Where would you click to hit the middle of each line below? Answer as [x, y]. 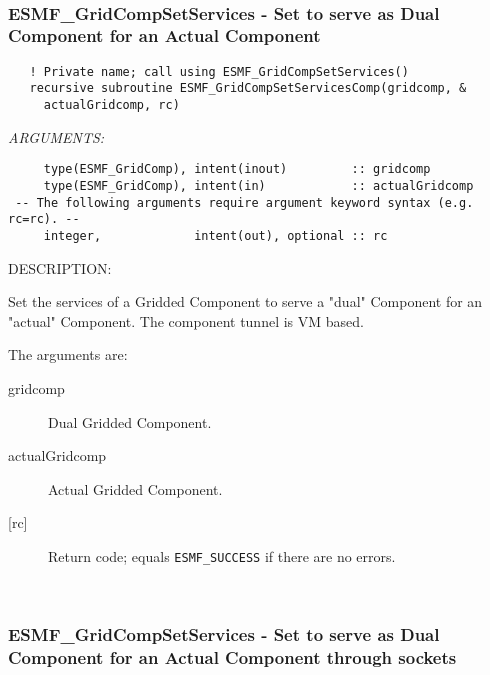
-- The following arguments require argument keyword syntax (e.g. [244, 202]
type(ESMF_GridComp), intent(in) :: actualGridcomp [258, 185]
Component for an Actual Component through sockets [232, 657]
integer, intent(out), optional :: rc [215, 235]
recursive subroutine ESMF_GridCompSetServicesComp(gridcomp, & [248, 88]
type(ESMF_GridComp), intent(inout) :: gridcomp [237, 169]
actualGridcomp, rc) [111, 105]
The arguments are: [68, 354]
